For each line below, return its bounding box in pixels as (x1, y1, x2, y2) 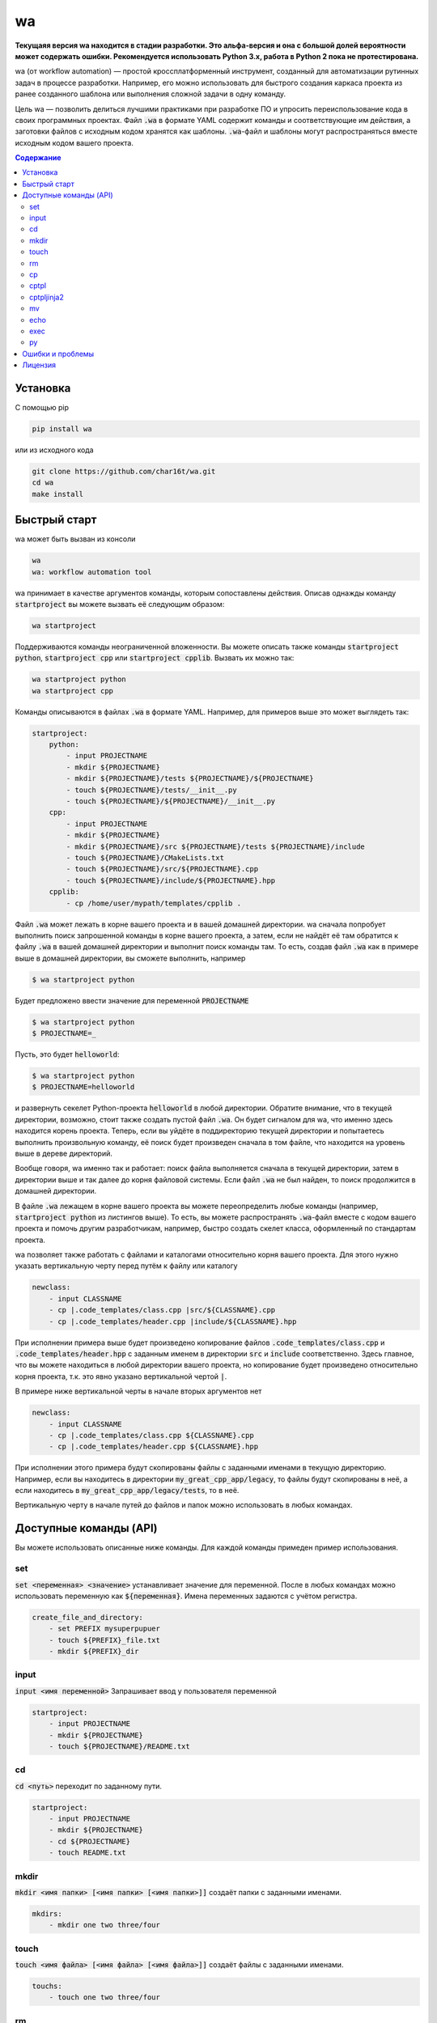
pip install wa (32, 424, 92, 433)
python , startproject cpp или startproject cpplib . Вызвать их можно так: (15, 653, 295, 663)
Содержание (15, 153, 62, 163)
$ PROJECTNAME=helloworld (32, 1083, 135, 1092)
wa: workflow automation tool (32, 567, 152, 576)
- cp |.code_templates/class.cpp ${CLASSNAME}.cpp (49, 1431, 254, 1440)
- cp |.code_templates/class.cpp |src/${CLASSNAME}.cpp (49, 1305, 276, 1315)
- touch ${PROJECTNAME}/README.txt (49, 1741, 190, 1751)
